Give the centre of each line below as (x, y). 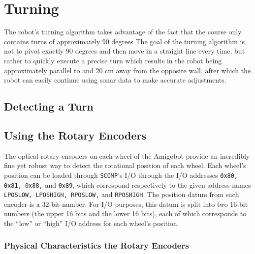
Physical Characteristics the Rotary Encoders (96, 245)
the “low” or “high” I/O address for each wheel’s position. (92, 223)
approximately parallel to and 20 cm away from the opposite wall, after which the (127, 70)
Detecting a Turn (49, 106)
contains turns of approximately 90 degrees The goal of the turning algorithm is (124, 41)
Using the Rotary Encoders (75, 135)
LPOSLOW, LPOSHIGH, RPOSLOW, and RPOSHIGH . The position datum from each (122, 194)
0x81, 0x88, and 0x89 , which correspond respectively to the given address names (127, 184)
